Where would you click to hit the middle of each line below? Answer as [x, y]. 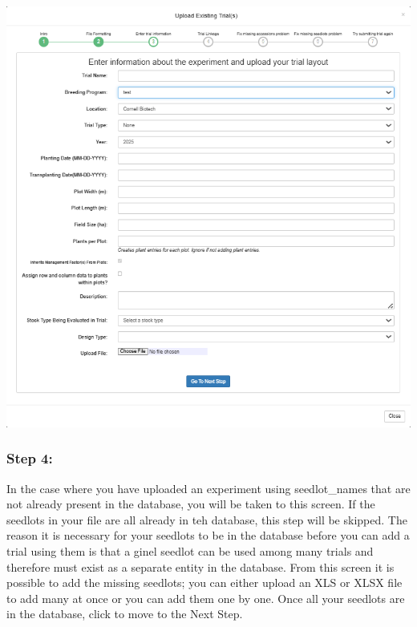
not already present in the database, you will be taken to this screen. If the [191, 504]
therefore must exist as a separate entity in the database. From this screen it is [200, 566]
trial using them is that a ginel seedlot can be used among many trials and [190, 551]
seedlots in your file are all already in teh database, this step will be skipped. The [207, 519]
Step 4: [30, 458]
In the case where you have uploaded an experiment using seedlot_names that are [208, 488]
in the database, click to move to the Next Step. [125, 614]
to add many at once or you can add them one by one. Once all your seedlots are [206, 598]
